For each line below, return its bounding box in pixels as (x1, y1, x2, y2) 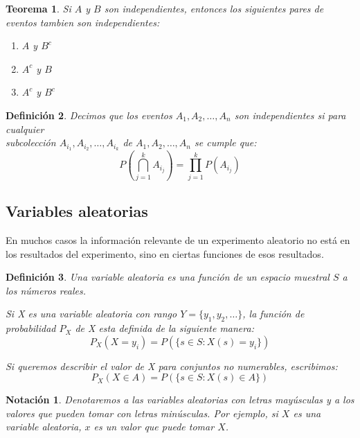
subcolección (6, 135, 56, 150)
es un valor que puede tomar (93, 419, 215, 434)
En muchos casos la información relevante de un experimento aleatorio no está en (6, 232, 350, 247)
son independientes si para (234, 107, 346, 122)
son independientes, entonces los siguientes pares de (104, 1, 324, 15)
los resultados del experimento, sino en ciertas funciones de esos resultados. (6, 246, 324, 261)
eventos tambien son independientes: (6, 15, 160, 29)
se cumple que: (195, 135, 257, 150)
